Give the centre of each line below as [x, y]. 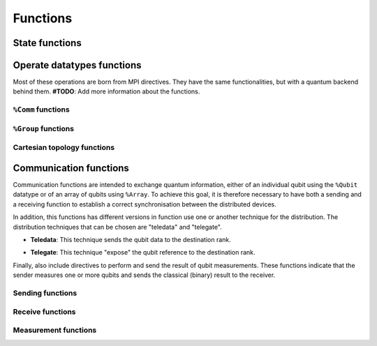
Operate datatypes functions [77, 65]
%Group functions [44, 128]
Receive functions [44, 312]
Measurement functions [55, 330]
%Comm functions [41, 110]
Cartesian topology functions [64, 148]
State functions [47, 43]
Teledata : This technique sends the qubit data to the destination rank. [131, 240]
